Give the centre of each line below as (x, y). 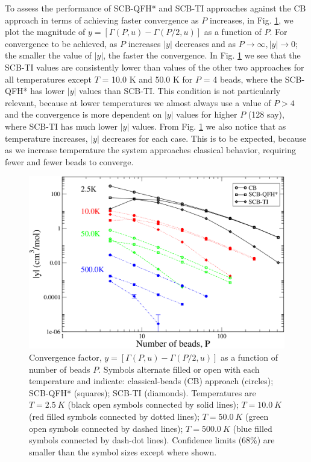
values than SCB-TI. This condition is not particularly (180, 91)
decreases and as (206, 43)
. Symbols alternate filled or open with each (179, 369)
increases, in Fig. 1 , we (251, 20)
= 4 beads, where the (243, 79)
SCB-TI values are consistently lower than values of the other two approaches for (155, 67)
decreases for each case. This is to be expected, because (204, 138)
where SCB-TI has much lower (61, 126)
